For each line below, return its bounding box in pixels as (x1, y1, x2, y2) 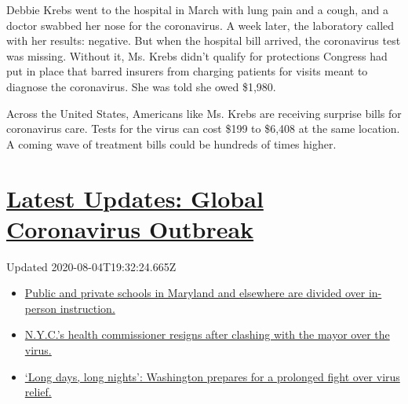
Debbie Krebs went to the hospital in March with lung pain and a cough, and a (6, 2, 388, 17)
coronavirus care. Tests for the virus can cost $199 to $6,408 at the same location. (6, 120, 400, 137)
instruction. (60, 299, 115, 316)
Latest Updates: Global (6, 182, 264, 214)
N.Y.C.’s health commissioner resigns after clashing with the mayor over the (24, 326, 390, 343)
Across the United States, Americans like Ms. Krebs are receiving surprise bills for (6, 105, 402, 121)
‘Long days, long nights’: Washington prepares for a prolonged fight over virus (24, 368, 400, 384)
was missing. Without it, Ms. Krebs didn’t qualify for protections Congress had (6, 47, 388, 64)
